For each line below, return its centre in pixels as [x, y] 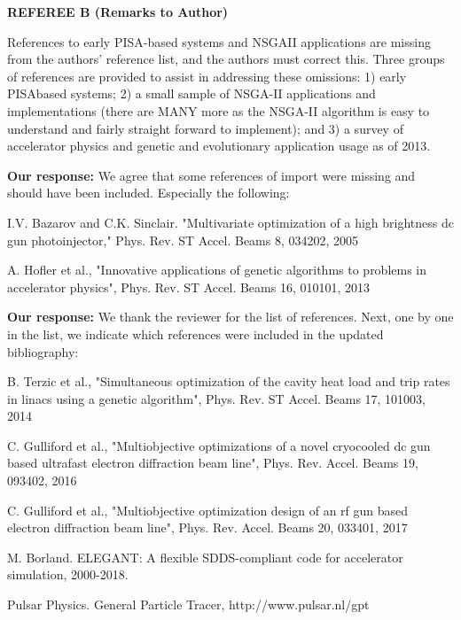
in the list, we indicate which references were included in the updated [195, 333]
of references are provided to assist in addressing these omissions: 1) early [207, 76]
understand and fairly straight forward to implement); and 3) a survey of [205, 128]
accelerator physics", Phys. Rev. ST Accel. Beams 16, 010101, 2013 [189, 287]
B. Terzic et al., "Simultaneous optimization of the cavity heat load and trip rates [229, 381]
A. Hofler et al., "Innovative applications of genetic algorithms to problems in [217, 270]
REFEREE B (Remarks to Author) [118, 12]
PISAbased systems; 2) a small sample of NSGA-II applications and [191, 93]
